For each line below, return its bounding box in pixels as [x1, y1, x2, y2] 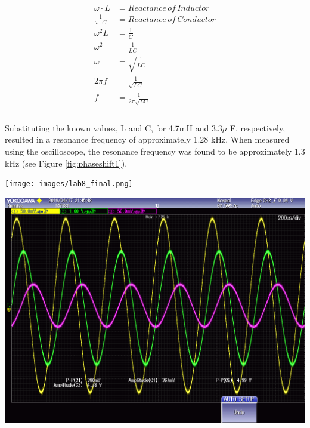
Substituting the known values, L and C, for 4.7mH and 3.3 [5, 121, 222, 134]
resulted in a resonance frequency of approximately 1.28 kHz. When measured [5, 133, 290, 146]
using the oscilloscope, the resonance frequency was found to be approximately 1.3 [5, 145, 305, 158]
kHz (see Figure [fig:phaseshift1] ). [5, 156, 128, 169]
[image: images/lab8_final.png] [5, 180, 133, 189]
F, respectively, [230, 121, 286, 134]
